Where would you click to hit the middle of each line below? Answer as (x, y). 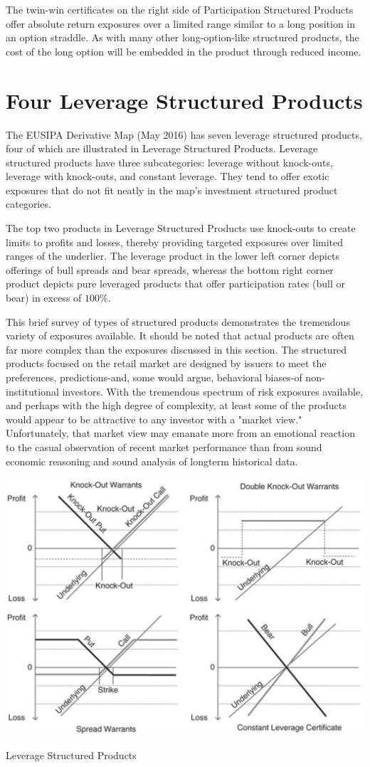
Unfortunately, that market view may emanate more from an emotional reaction (180, 433)
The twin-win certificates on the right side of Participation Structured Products (180, 9)
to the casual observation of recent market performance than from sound (164, 446)
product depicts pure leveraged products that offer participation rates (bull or (175, 284)
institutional (32, 391)
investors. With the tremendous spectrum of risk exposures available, (213, 391)
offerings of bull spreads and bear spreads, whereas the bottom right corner (170, 269)
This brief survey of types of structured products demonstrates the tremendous (178, 321)
